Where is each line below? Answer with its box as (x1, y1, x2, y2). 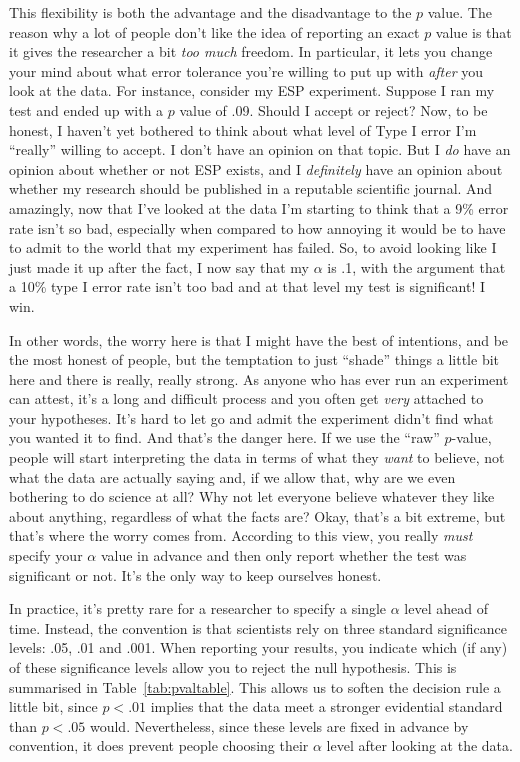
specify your (9, 545, 83, 566)
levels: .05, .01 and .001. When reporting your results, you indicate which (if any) (9, 637, 508, 658)
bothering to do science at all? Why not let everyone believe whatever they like (9, 486, 495, 507)
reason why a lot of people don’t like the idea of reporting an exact (9, 21, 420, 42)
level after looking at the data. (326, 735, 513, 756)
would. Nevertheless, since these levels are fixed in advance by (89, 715, 469, 736)
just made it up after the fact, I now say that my (9, 256, 310, 277)
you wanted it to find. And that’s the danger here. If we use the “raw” (9, 427, 440, 448)
